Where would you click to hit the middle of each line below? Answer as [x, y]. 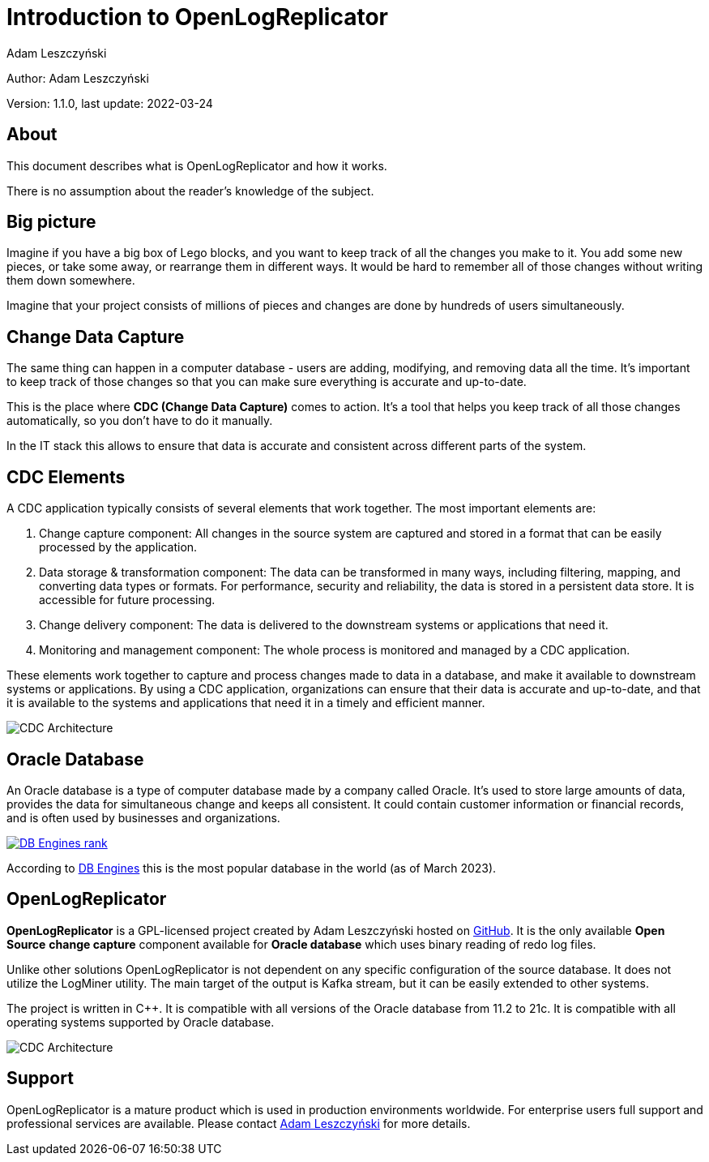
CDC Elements [66, 477]
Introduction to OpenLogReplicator [197, 17]
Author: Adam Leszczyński [78, 78]
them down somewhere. [71, 281]
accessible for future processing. [127, 600]
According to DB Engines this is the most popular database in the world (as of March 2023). [252, 868]
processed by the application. [118, 547]
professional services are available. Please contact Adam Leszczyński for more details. [239, 1123]
